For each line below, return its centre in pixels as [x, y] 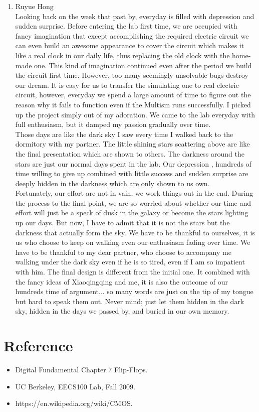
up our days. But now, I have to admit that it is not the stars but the [122, 223]
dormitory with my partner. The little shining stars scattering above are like [133, 144]
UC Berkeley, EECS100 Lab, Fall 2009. [75, 386]
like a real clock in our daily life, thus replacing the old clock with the [122, 55]
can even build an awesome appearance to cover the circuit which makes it [130, 45]
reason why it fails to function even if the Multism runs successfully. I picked [133, 104]
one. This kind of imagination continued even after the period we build [143, 65]
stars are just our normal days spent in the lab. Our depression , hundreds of [133, 163]
